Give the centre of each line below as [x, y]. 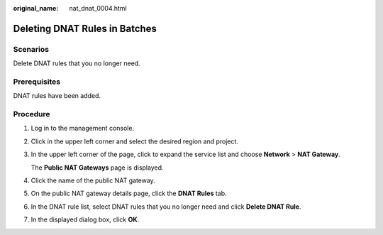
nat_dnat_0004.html [98, 8]
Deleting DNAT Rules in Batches [85, 28]
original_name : [36, 8]
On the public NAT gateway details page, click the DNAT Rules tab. [129, 193]
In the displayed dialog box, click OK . [85, 219]
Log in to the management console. [83, 129]
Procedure [32, 114]
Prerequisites [37, 82]
